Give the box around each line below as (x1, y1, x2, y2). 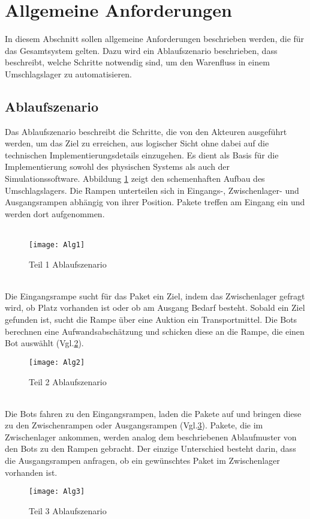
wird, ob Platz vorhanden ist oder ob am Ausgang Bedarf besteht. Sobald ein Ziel (5, 301, 305, 314)
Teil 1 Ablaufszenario (29, 257, 107, 270)
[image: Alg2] (29, 358, 85, 367)
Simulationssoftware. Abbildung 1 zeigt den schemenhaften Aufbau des (5, 172, 265, 185)
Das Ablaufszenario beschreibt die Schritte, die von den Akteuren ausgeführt (5, 125, 287, 137)
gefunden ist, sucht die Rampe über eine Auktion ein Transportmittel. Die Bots (5, 313, 297, 326)
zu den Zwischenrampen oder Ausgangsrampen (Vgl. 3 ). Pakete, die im (5, 419, 263, 431)
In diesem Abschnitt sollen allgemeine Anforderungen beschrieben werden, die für (5, 32, 305, 45)
